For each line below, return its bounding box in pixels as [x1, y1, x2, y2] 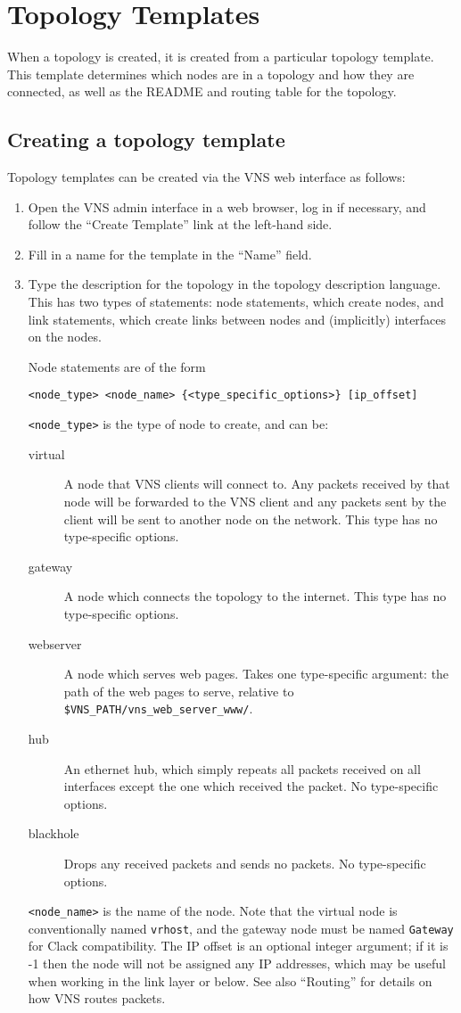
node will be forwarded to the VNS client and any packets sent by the [63, 491, 447, 510]
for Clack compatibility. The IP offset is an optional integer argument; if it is [28, 936, 449, 955]
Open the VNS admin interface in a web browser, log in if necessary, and [28, 197, 426, 216]
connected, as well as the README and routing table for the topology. [7, 82, 397, 101]
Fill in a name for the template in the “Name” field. [28, 244, 312, 263]
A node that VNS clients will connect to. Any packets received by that [63, 474, 450, 493]
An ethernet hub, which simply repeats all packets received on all [63, 759, 421, 778]
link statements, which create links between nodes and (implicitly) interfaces [28, 309, 447, 328]
